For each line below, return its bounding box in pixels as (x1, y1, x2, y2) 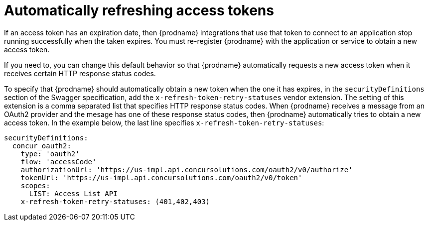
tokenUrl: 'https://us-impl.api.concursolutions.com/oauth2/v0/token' (20, 173, 302, 182)
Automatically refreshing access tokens (4, 2, 274, 19)
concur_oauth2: (12, 141, 71, 150)
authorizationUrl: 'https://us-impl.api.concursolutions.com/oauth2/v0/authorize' (20, 165, 353, 174)
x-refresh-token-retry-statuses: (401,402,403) (20, 197, 210, 206)
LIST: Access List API (29, 189, 118, 198)
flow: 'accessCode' (20, 157, 97, 166)
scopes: (20, 181, 50, 190)
